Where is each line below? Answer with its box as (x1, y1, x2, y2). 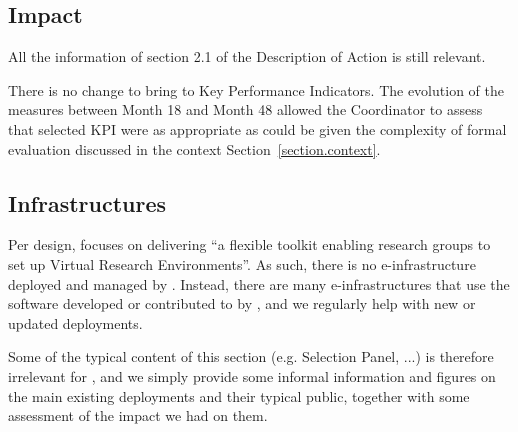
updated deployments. (8, 312, 143, 333)
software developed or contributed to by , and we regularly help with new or (8, 293, 476, 314)
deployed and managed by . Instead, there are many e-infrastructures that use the (8, 273, 510, 294)
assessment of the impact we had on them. (8, 405, 268, 426)
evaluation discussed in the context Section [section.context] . (8, 138, 381, 159)
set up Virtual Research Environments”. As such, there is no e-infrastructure (8, 253, 476, 274)
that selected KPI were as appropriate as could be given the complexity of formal (8, 118, 507, 139)
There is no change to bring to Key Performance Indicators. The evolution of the (8, 79, 504, 100)
